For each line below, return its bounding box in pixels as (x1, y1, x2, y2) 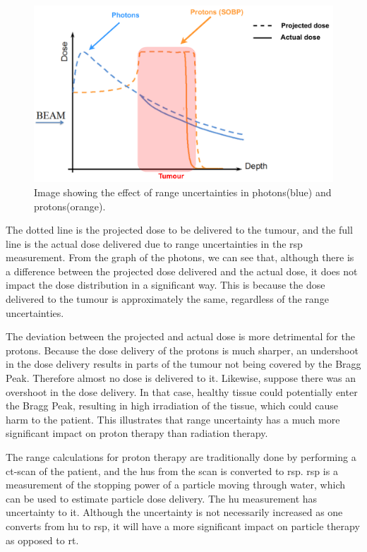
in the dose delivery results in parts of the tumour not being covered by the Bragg (6, 356, 361, 371)
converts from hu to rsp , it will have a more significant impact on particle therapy (6, 518, 360, 533)
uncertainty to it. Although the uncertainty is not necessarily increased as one (6, 505, 343, 520)
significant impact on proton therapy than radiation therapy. (6, 426, 268, 440)
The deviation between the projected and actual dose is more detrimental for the (6, 329, 355, 344)
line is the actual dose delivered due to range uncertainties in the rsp (6, 236, 303, 251)
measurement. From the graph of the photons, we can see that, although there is (6, 250, 354, 265)
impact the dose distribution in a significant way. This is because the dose (6, 277, 325, 292)
